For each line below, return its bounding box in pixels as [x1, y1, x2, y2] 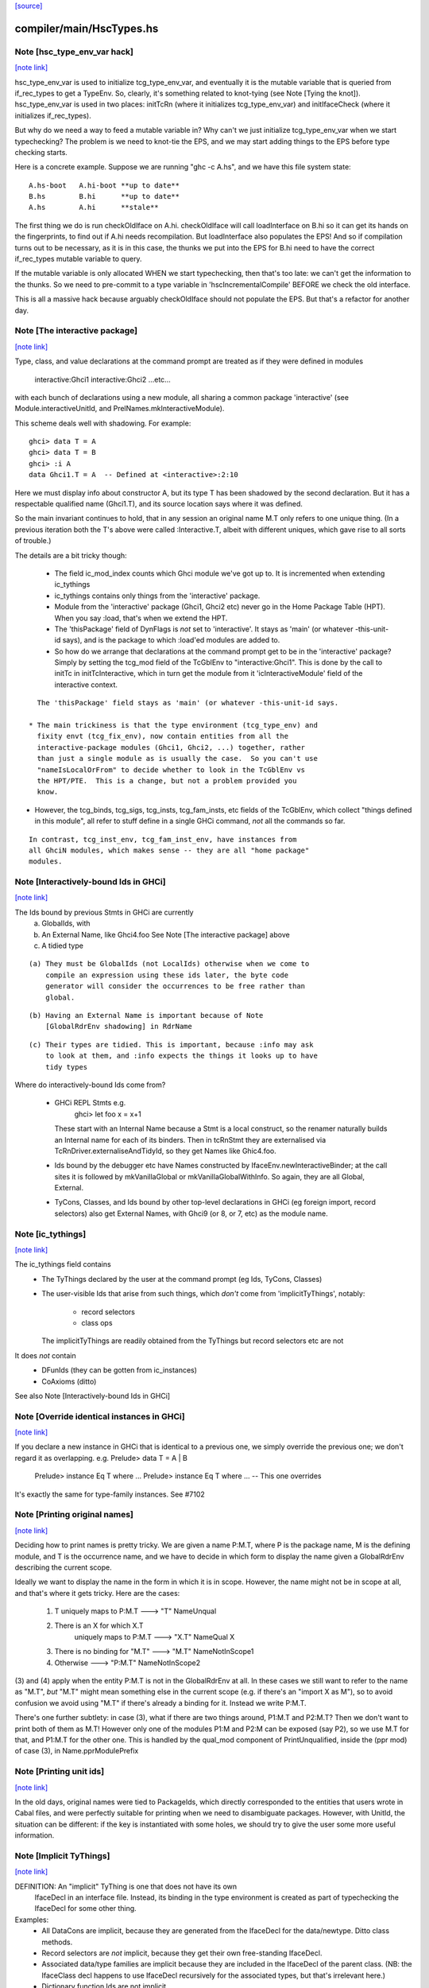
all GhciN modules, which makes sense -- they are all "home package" [29, 845, 310, 855]
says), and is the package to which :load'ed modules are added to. [62, 635, 280, 645]
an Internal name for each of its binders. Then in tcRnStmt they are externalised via [54, 1135, 327, 1144]
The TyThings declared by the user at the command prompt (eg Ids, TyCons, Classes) [41, 1274, 323, 1283]
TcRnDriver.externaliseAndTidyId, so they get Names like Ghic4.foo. [54, 1146, 277, 1155]
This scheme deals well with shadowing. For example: [14, 418, 191, 428]
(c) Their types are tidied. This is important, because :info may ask [29, 1040, 314, 1049]
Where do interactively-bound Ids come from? [14, 1080, 166, 1089]
